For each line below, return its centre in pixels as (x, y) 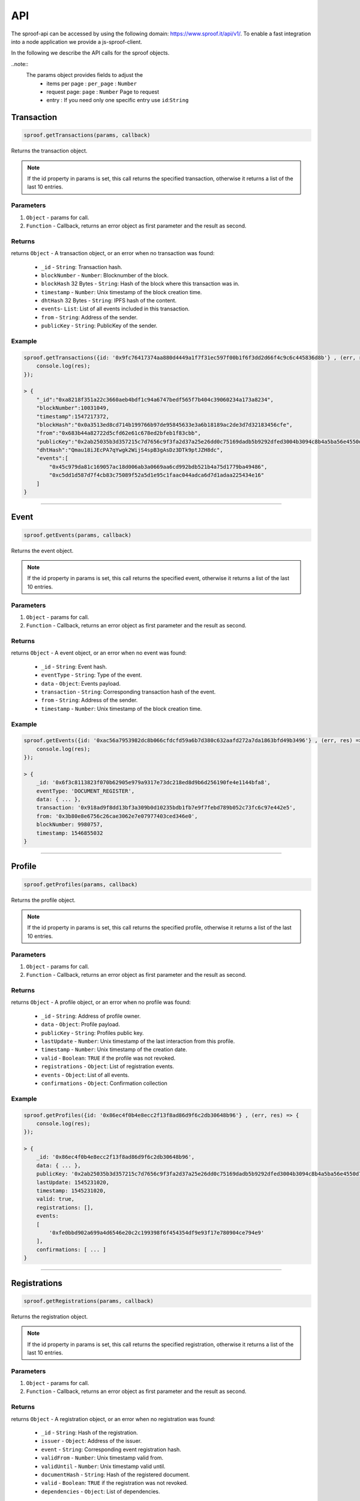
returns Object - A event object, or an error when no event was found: (99, 653)
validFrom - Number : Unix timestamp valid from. (102, 1458)
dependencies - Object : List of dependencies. (100, 1491)
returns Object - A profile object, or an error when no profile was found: (101, 1002)
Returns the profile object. (43, 900)
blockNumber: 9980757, (70, 825)
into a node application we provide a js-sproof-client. (76, 41)
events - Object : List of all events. (85, 1075)
